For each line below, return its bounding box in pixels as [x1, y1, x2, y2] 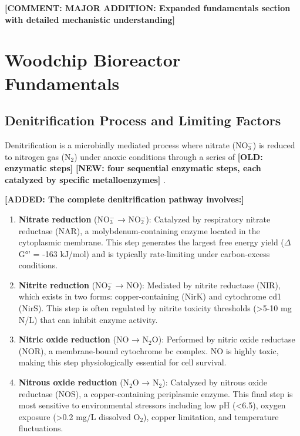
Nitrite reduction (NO [18, 278, 108, 291]
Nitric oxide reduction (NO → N [18, 333, 149, 345]
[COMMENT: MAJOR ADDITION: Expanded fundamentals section [5, 2, 291, 14]
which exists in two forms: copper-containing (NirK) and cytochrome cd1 [18, 290, 282, 302]
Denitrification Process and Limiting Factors [5, 111, 281, 129]
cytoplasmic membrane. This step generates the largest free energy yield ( [18, 236, 284, 248]
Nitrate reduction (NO [18, 212, 110, 225]
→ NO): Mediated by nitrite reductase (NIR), [115, 278, 281, 291]
